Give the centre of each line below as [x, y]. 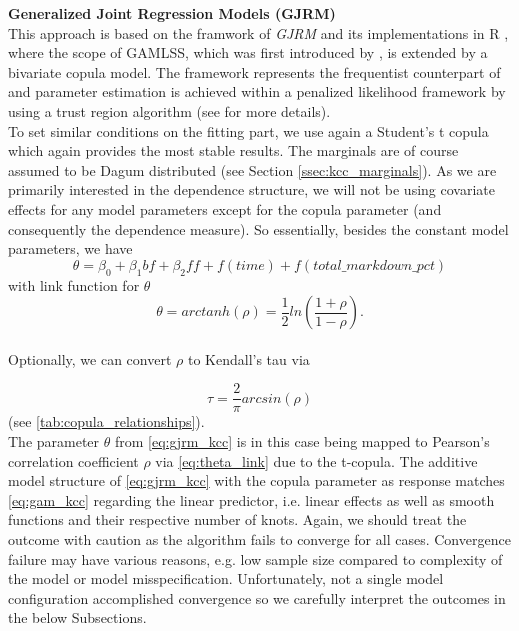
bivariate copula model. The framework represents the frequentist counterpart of [254, 71]
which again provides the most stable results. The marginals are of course [233, 150]
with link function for [74, 284]
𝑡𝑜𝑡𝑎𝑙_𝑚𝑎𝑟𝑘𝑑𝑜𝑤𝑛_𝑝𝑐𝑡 [374, 265]
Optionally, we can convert [90, 358]
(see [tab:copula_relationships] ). [106, 421]
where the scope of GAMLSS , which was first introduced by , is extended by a [248, 52]
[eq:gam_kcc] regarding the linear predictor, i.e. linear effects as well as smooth [251, 499]
